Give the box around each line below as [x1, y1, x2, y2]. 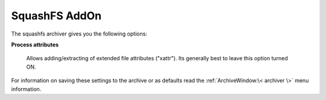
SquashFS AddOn [11, 9, 102, 22]
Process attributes [11, 41, 59, 48]
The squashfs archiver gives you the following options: [11, 30, 147, 37]
